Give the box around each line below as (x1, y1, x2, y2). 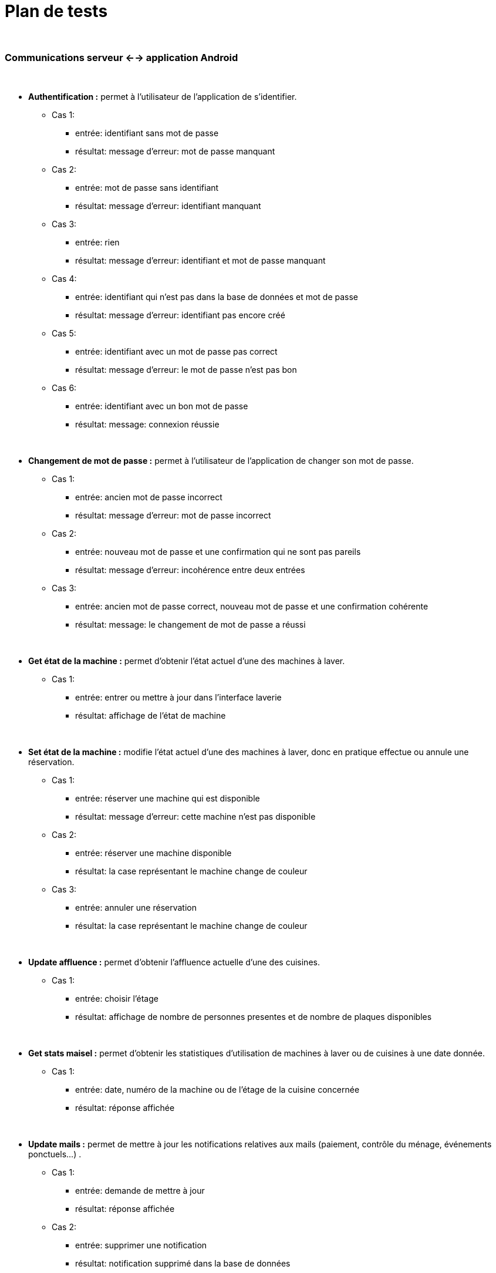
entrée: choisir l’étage (75, 993, 158, 1003)
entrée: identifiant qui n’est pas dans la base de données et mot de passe (75, 291, 359, 302)
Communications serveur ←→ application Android (5, 52, 238, 64)
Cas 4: (52, 273, 77, 284)
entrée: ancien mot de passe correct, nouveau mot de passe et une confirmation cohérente (75, 601, 428, 611)
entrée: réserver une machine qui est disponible (75, 793, 260, 803)
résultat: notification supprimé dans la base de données (75, 1258, 291, 1268)
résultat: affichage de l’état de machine (75, 710, 226, 720)
